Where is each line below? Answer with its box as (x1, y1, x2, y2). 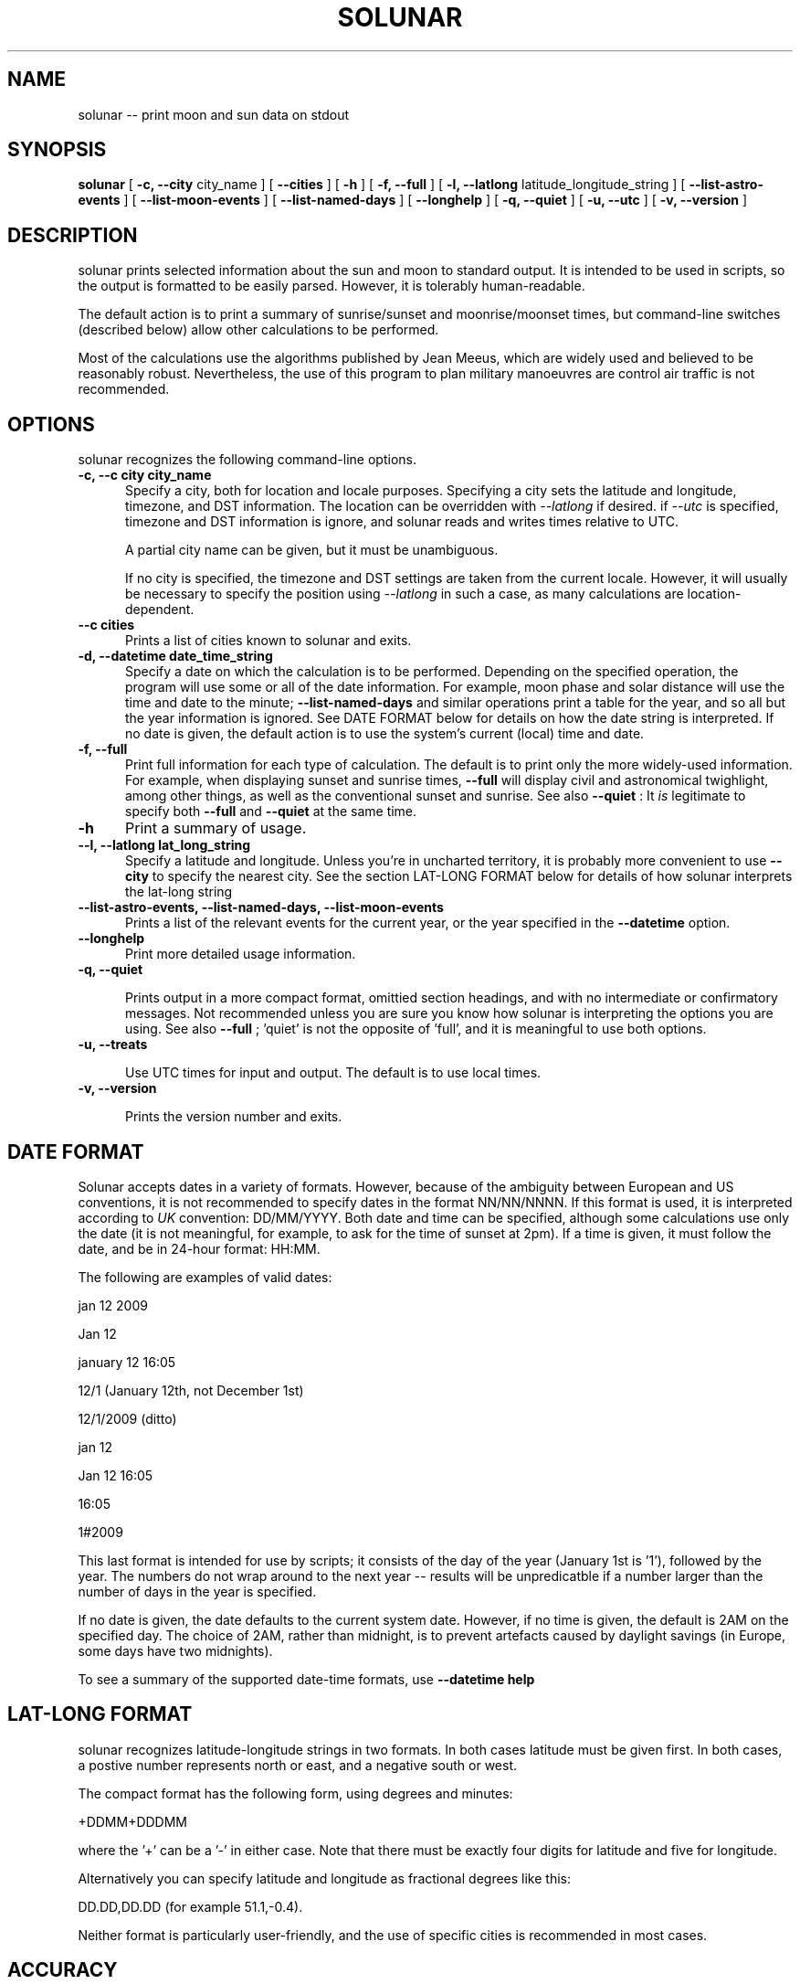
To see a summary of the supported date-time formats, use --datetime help (78, 1671, 535, 1687)
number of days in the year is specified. (78, 1583, 317, 1599)
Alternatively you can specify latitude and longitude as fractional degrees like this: (78, 1870, 571, 1886)
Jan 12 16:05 (78, 1467, 153, 1483)
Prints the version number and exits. (125, 1109, 342, 1125)
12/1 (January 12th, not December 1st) (78, 1382, 304, 1398)
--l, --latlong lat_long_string (78, 837, 251, 854)
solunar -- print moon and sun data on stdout (78, 106, 350, 122)
